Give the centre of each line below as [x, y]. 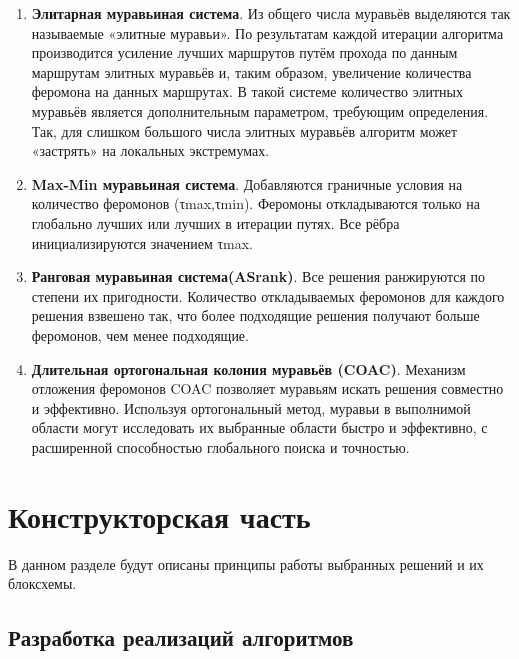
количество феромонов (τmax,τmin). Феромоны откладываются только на [255, 203]
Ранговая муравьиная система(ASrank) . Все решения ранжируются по [258, 276]
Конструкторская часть [159, 515]
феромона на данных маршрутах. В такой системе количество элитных [247, 91]
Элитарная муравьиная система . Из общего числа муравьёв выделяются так [271, 13]
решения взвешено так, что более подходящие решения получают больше [255, 315]
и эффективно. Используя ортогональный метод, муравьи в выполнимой [251, 407]
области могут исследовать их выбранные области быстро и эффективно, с [259, 427]
